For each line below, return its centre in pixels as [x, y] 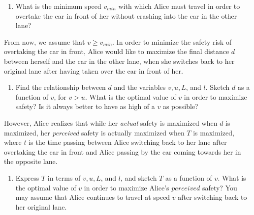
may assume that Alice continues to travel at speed [93, 197]
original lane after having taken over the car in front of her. [94, 70]
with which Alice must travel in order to [179, 6]
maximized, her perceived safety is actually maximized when [94, 132]
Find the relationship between [61, 87]
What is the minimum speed [58, 6]
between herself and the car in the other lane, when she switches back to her [119, 61]
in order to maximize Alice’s [127, 187]
